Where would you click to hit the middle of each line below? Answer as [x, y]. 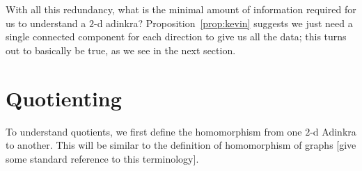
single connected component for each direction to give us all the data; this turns [176, 36]
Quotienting [64, 98]
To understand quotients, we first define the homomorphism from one [154, 131]
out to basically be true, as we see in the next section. [121, 50]
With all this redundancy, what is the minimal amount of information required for [181, 9]
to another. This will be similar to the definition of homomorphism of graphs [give [181, 145]
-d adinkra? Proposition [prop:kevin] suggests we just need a [223, 23]
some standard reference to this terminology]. [102, 158]
